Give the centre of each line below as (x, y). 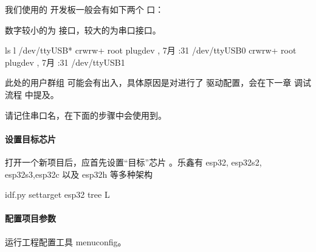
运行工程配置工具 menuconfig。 (66, 241)
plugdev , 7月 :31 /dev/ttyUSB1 (65, 62)
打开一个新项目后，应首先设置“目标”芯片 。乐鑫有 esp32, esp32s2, (133, 162)
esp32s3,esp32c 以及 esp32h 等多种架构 (79, 174)
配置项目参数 (30, 218)
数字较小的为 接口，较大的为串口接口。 (83, 30)
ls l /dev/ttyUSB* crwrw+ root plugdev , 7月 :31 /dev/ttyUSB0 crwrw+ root (151, 50)
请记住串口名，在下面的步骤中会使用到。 (86, 115)
